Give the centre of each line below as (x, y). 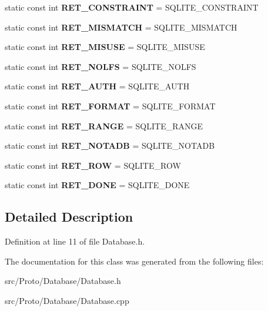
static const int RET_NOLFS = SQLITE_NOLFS (101, 66)
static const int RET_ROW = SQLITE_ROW (93, 165)
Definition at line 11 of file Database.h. (75, 241)
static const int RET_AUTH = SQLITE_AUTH (97, 86)
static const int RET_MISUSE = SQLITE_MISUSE (105, 47)
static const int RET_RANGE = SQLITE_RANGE (104, 126)
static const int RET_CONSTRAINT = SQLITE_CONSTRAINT (132, 7)
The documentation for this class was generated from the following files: (134, 261)
